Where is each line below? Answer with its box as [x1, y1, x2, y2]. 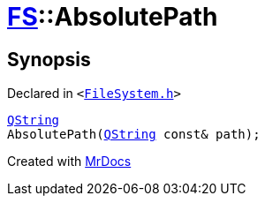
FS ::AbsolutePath [7, 2, 218, 32]
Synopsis [7, 48, 91, 71]
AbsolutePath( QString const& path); [7, 127, 261, 142]
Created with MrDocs [7, 154, 132, 169]
